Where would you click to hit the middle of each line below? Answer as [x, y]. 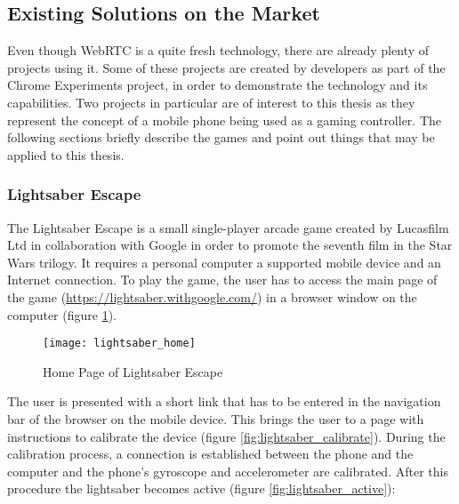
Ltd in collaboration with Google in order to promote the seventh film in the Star [230, 245]
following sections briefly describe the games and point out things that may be [221, 137]
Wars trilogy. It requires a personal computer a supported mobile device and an [224, 262]
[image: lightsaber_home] [119, 344]
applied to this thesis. [66, 154]
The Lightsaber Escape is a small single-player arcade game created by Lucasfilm [228, 227]
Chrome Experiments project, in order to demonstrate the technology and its [217, 85]
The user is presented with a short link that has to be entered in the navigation [224, 401]
